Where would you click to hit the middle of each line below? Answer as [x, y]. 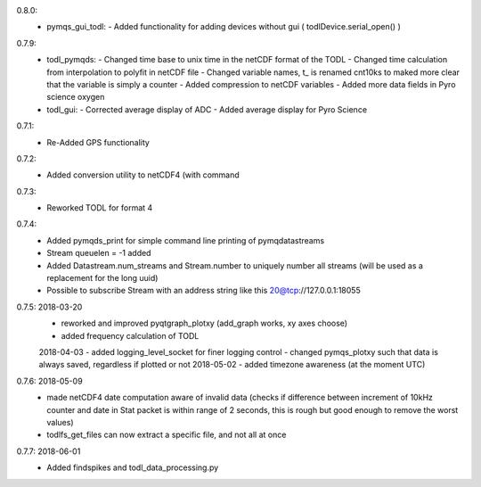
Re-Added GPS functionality [98, 142]
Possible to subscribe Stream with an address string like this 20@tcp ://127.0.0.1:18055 [204, 291]
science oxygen [76, 97]
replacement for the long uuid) [102, 278]
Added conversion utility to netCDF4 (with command [143, 175]
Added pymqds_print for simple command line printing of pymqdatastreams [186, 240]
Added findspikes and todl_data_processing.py [133, 467]
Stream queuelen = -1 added [99, 253]
